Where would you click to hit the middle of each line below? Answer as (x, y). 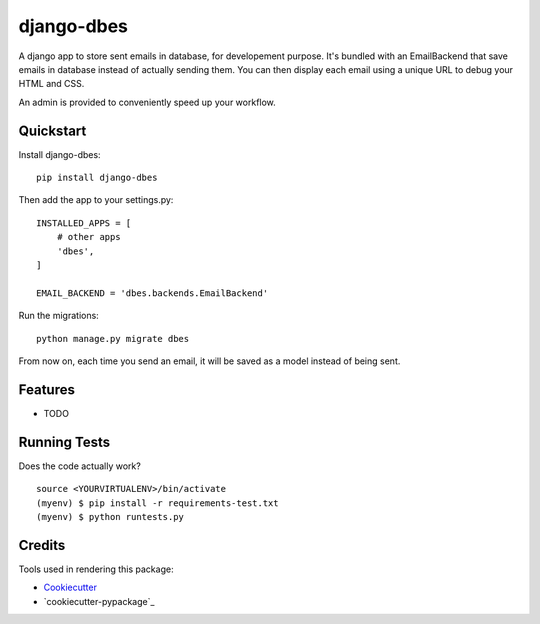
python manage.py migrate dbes (113, 338)
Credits (42, 545)
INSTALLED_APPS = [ (84, 223)
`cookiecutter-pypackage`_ (99, 601)
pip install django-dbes (97, 178)
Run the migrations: (58, 316)
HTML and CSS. (51, 84)
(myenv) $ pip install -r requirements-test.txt (157, 503)
